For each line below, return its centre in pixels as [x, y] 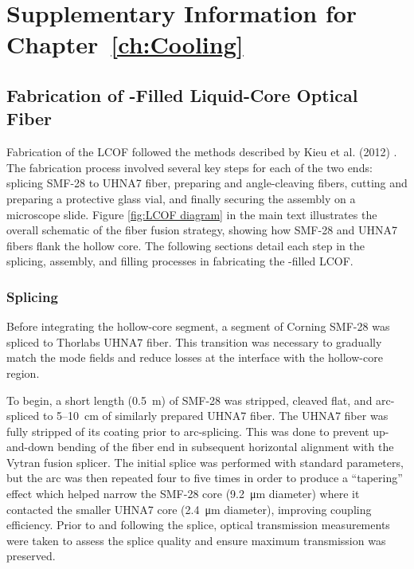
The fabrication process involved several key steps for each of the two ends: [189, 167]
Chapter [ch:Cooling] [125, 44]
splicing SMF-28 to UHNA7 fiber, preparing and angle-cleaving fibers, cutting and [207, 183]
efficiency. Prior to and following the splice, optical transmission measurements [198, 525]
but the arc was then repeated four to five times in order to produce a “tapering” [205, 478]
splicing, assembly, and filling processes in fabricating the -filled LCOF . [180, 261]
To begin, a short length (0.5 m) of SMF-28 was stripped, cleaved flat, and [189, 400]
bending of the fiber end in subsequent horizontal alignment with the [226, 447]
